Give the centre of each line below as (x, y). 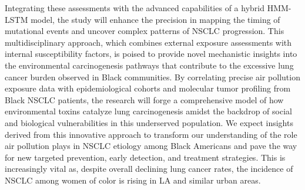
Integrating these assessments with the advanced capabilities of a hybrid (135, 8)
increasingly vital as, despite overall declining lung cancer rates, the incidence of (149, 169)
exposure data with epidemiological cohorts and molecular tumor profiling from (148, 88)
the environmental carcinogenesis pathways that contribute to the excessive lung (149, 65)
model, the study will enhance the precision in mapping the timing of (155, 19)
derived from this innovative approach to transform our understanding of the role (151, 134)
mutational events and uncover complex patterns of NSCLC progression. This (145, 31)
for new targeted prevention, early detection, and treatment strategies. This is (145, 157)
